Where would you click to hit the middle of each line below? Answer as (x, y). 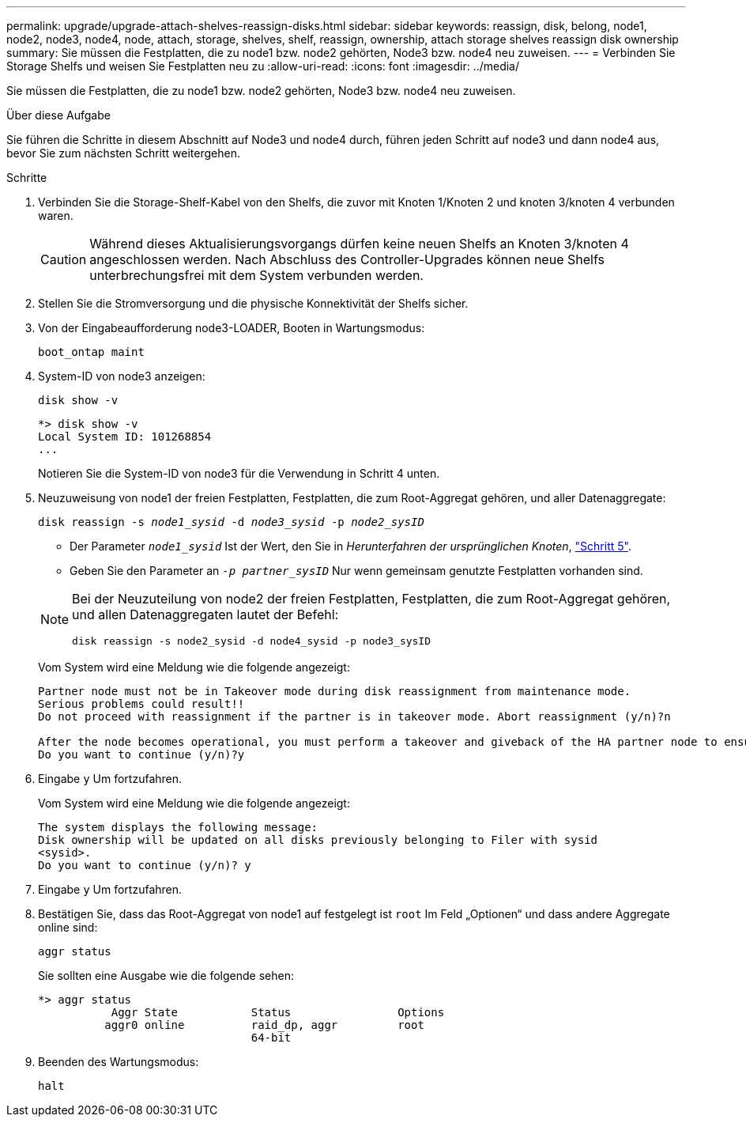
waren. (56, 216)
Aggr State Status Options (278, 1012)
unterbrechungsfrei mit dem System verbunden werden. (256, 275)
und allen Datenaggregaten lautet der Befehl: (205, 614)
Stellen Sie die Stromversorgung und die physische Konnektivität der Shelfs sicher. (253, 303)
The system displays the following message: (178, 827)
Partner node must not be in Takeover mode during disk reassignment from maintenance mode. (335, 691)
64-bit (271, 1038)
